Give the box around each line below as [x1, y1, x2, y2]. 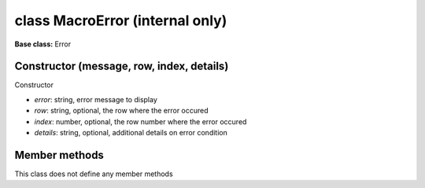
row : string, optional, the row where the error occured [34, 106, 209, 116]
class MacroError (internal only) [14, 12, 227, 29]
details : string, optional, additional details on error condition [34, 128, 227, 138]
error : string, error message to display [34, 94, 157, 104]
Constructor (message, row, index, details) [14, 60, 229, 73]
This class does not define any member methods [14, 169, 173, 179]
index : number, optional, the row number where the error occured [34, 116, 247, 126]
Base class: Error [14, 39, 71, 49]
